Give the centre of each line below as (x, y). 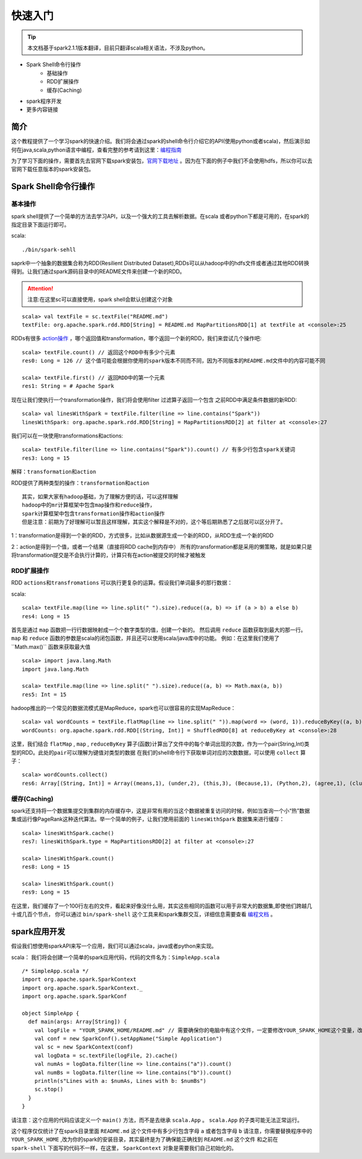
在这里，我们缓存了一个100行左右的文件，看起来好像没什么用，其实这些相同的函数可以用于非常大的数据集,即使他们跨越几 (162, 906)
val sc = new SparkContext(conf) (84, 1047)
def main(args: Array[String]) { (78, 1022)
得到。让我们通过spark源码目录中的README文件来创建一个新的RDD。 (98, 271)
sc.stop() (49, 1090)
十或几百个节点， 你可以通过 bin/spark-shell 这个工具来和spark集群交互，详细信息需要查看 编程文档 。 (144, 914)
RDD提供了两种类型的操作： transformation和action (80, 483)
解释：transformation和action (54, 472)
